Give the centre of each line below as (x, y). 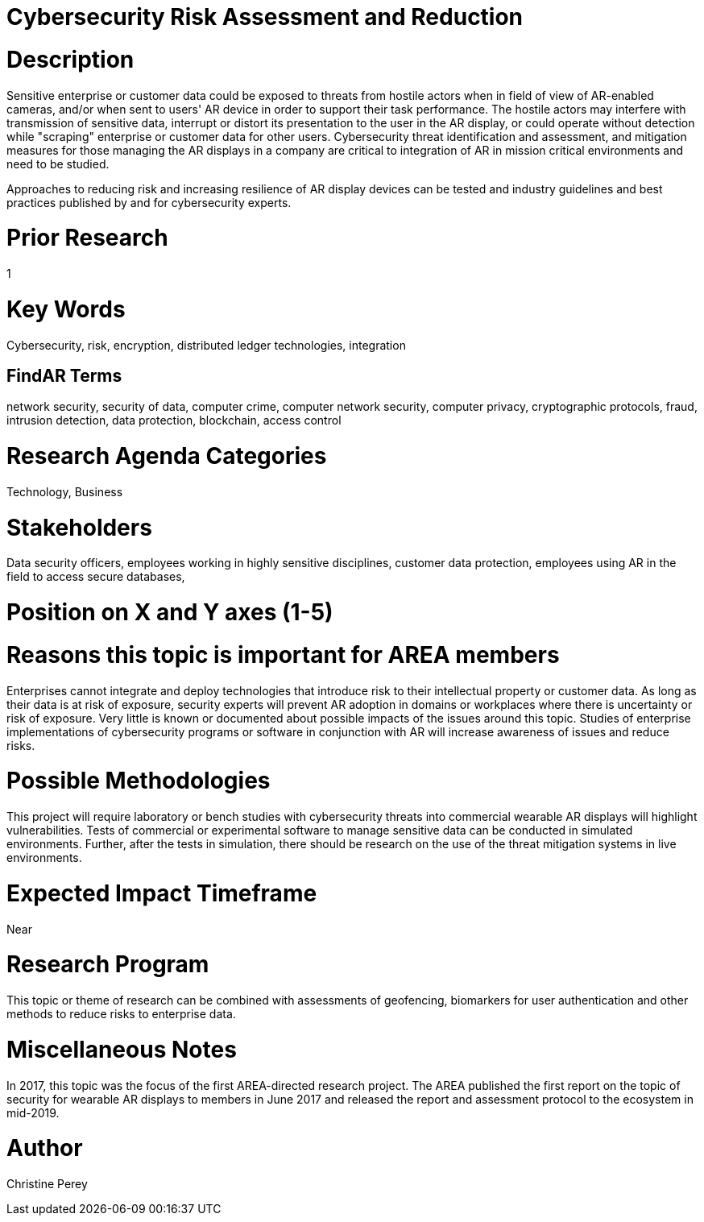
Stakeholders (79, 527)
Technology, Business (65, 491)
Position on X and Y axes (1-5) (170, 613)
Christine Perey (47, 1184)
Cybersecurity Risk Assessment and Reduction (265, 17)
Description (70, 59)
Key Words (66, 309)
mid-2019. (33, 1112)
